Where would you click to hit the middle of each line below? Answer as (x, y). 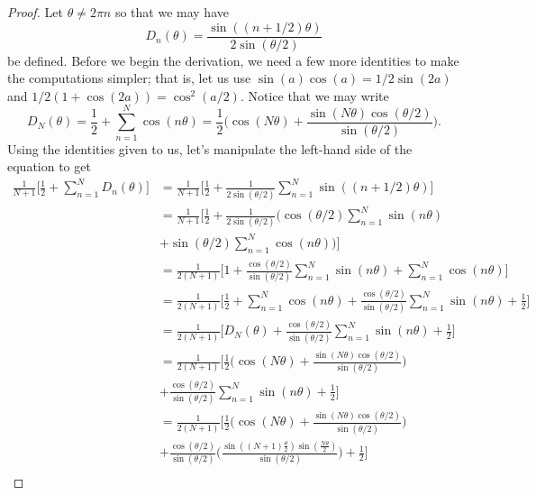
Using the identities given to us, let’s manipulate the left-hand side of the (210, 148)
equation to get (49, 166)
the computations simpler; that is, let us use (129, 78)
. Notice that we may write (314, 95)
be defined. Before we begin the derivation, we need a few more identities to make (233, 60)
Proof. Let (35, 12)
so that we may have (172, 12)
